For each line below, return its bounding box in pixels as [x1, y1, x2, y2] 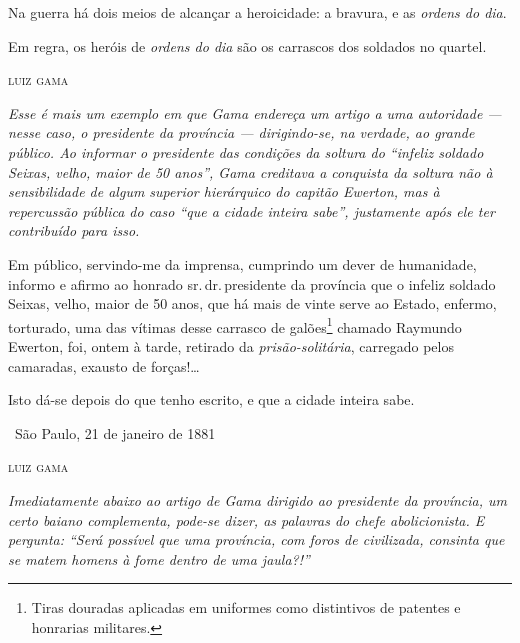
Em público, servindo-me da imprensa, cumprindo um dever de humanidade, [8, 253, 477, 274]
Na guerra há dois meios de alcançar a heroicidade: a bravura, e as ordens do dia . [8, 2, 507, 22]
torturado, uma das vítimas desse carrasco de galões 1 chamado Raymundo [8, 313, 462, 337]
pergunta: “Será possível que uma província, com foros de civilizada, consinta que [8, 529, 505, 550]
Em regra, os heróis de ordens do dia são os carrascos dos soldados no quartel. [8, 35, 487, 56]
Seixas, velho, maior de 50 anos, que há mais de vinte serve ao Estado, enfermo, [8, 293, 497, 314]
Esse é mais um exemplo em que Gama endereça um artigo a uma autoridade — [8, 102, 502, 123]
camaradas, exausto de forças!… [8, 355, 200, 376]
